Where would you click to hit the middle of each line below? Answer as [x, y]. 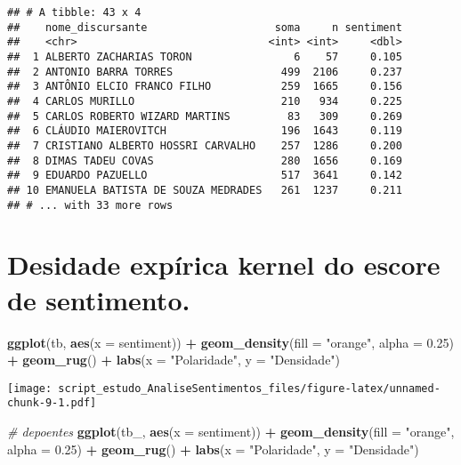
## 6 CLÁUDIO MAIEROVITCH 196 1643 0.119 [205, 131]
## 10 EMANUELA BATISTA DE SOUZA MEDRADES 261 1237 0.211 [205, 190]
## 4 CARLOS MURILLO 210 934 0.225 [205, 101]
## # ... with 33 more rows [90, 205]
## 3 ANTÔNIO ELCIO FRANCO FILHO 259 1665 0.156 [205, 87]
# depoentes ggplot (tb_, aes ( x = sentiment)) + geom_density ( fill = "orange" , [231, 431]
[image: [30, 388]
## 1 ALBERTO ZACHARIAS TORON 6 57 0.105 [205, 56]
